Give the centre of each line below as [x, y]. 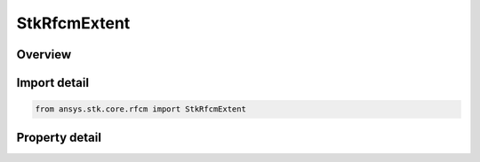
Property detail [59, 137]
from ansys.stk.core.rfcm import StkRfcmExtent [140, 109]
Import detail [52, 83]
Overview [44, 54]
